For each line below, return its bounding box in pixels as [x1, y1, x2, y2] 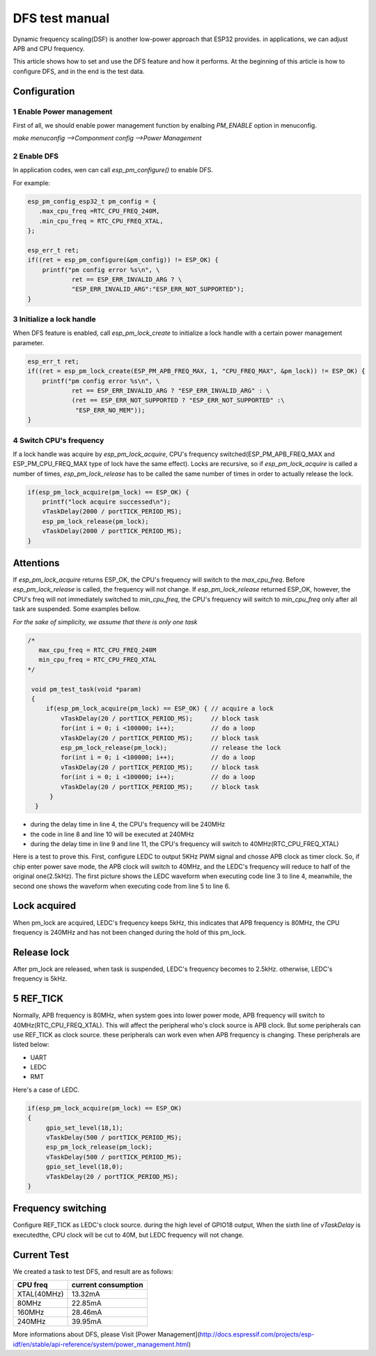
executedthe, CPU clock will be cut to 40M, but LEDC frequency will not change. [13, 1230, 244, 1239]
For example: [13, 179, 51, 187]
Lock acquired [13, 900, 77, 912]
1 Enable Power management [13, 107, 113, 116]
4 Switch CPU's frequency [13, 435, 104, 445]
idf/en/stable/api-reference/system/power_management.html [13, 1340, 189, 1348]
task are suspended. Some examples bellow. [13, 605, 141, 613]
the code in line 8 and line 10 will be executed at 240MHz [30, 830, 194, 838]
